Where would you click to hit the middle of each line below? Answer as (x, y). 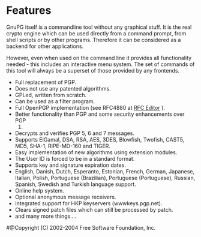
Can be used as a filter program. (55, 101)
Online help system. (39, 190)
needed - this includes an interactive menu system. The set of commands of (100, 64)
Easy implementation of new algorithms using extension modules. (96, 152)
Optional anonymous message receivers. (65, 197)
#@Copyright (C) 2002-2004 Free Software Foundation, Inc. (81, 227)
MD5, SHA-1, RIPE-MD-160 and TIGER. (63, 146)
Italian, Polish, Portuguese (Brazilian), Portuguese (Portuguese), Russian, (105, 178)
